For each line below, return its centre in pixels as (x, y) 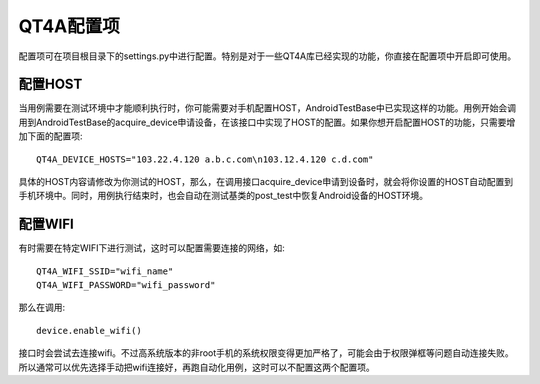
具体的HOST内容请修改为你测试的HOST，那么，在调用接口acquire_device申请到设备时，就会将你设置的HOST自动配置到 (266, 182)
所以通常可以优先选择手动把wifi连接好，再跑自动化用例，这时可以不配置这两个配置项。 (196, 367)
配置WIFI (46, 224)
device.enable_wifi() (89, 330)
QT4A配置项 (69, 26)
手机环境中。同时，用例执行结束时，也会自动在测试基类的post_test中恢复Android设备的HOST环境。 (223, 196)
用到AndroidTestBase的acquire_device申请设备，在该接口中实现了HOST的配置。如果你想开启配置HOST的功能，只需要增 (267, 122)
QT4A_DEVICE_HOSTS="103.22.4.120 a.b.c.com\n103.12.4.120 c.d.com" (205, 159)
